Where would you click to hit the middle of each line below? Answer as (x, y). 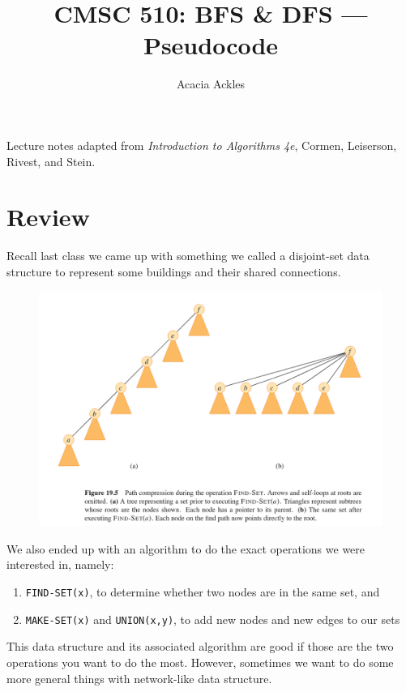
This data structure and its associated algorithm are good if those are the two (200, 646)
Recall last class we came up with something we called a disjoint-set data (188, 256)
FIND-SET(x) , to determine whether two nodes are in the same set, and (203, 592)
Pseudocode (211, 45)
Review (48, 217)
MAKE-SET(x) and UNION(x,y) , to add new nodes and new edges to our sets (213, 619)
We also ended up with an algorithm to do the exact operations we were (186, 548)
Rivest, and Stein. (51, 161)
